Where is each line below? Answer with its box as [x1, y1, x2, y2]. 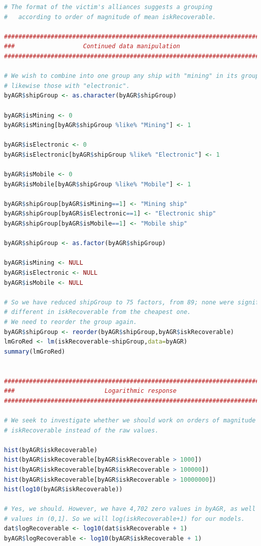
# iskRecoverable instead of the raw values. [4, 426, 159, 434]
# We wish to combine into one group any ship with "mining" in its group [4, 72, 259, 80]
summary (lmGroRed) [4, 348, 65, 355]
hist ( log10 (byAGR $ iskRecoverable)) [4, 486, 123, 493]
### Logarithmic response [4, 387, 177, 395]
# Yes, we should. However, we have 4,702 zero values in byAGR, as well [4, 505, 256, 513]
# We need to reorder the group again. [4, 318, 137, 325]
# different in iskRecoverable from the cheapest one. [4, 308, 191, 316]
